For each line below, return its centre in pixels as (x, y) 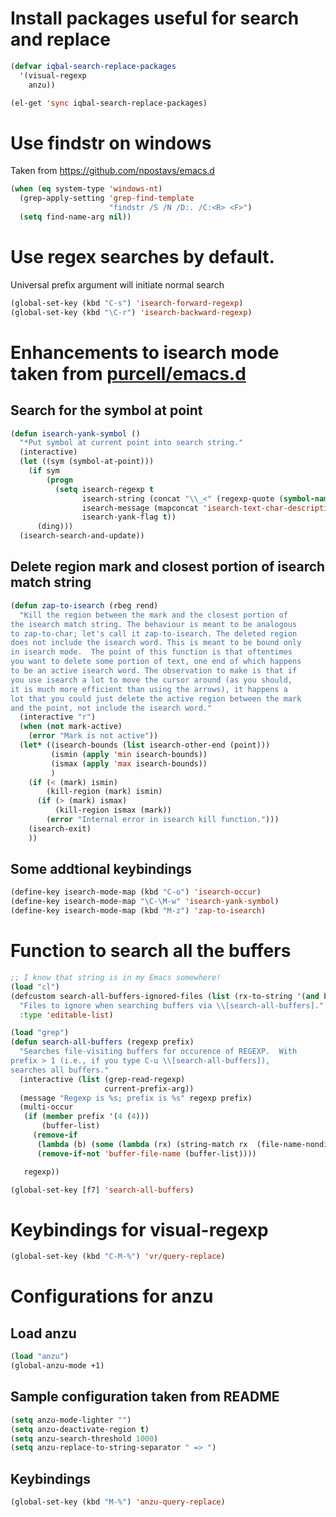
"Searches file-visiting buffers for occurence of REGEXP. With (158, 1052)
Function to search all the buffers (151, 951)
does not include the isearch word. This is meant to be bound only (156, 643)
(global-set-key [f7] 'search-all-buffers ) (102, 1190)
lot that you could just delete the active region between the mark (156, 698)
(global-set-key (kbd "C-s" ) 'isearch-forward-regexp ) (127, 303)
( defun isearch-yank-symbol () (75, 433)
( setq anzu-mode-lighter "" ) (71, 1420)
